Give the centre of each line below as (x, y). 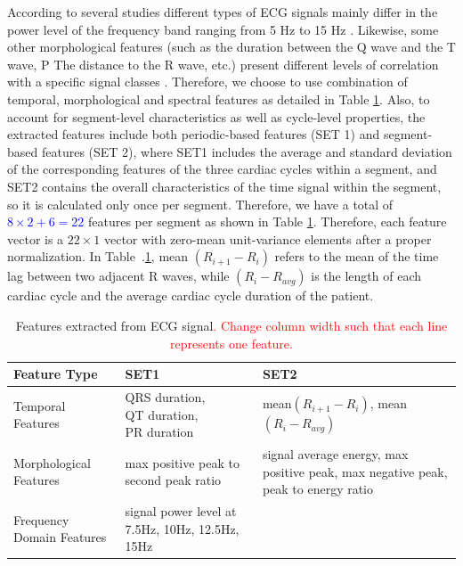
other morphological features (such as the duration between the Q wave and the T (231, 47)
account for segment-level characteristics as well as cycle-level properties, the (216, 116)
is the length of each (366, 276)
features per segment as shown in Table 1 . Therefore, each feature (268, 221)
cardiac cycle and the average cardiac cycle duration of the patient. (191, 295)
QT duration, (162, 414)
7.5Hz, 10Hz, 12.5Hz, (182, 528)
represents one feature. (231, 343)
